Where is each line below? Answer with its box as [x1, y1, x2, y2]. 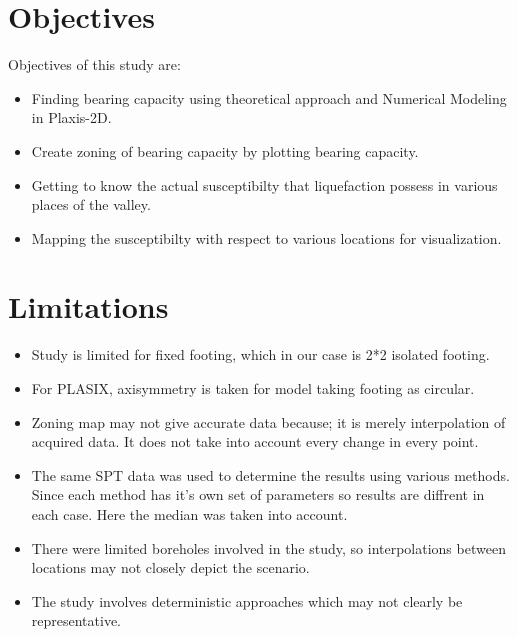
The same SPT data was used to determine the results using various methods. [31, 464, 510, 485]
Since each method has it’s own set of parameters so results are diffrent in [31, 484, 485, 505]
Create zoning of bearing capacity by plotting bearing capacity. [31, 140, 419, 161]
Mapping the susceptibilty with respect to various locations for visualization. [31, 227, 502, 248]
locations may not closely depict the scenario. [31, 557, 310, 578]
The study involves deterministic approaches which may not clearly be [31, 590, 463, 611]
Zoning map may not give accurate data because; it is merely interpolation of [31, 411, 506, 432]
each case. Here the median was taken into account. [31, 503, 348, 524]
